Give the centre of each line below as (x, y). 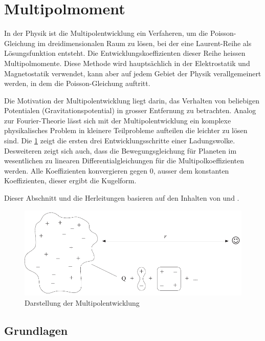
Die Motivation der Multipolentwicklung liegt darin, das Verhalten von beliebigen (132, 100)
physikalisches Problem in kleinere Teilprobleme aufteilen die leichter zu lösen (126, 130)
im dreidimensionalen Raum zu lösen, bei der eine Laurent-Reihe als (145, 43)
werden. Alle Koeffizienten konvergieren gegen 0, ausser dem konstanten (117, 170)
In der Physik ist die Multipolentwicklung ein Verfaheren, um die (106, 33)
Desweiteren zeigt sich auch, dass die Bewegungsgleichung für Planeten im (120, 150)
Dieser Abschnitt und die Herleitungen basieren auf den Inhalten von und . (122, 198)
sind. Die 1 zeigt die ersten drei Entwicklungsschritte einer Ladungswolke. (120, 141)
